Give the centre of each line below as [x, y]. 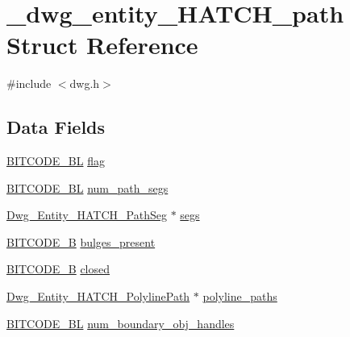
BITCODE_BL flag [56, 161]
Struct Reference [102, 45]
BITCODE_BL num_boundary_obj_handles [121, 323]
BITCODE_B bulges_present [81, 241]
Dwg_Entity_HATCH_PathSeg [87, 215]
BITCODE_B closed [58, 269]
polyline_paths [240, 296]
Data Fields [56, 127]
